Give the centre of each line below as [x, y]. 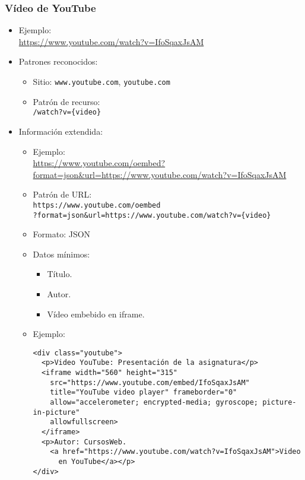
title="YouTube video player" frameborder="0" [144, 392]
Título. [60, 274]
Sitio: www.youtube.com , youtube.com [101, 81]
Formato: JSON [62, 234]
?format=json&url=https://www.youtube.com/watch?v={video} [152, 215]
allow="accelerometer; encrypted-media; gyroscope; [154, 403]
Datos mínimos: [61, 254]
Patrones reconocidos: [58, 61]
